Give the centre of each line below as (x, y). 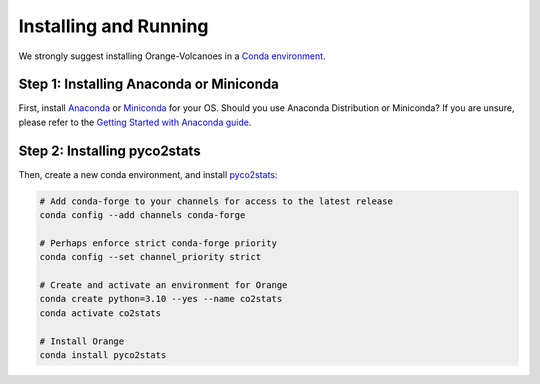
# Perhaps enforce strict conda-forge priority (158, 243)
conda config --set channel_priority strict (150, 257)
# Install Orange (82, 341)
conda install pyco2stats (103, 355)
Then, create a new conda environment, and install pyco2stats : (148, 174)
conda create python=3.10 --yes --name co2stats (161, 299)
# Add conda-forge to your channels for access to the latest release (216, 201)
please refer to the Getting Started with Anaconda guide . (135, 122)
